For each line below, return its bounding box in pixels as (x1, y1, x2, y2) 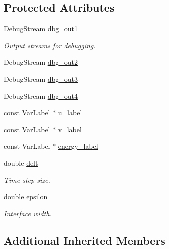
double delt (4, 157, 38, 168)
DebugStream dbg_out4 (4, 90, 78, 101)
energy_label (58, 141, 98, 151)
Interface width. (4, 208, 52, 218)
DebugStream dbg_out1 (4, 23, 78, 34)
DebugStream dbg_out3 (4, 73, 78, 84)
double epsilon (4, 191, 48, 202)
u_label (58, 107, 82, 118)
